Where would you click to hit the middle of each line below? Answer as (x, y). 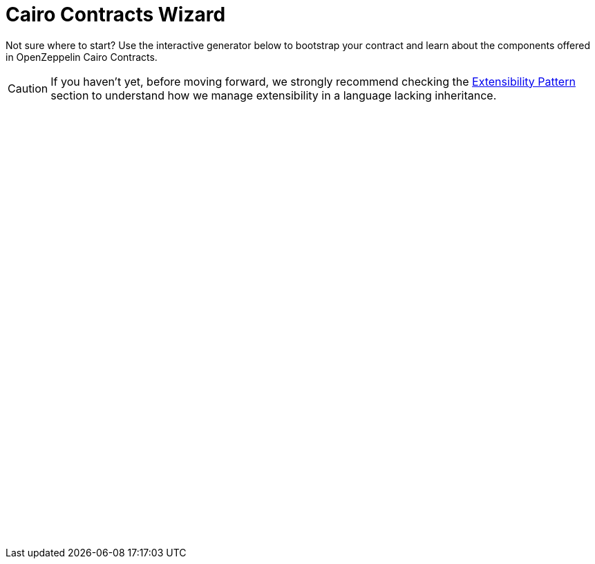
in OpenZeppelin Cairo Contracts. (82, 57)
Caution (28, 88)
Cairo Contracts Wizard (116, 15)
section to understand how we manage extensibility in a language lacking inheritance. (274, 95)
